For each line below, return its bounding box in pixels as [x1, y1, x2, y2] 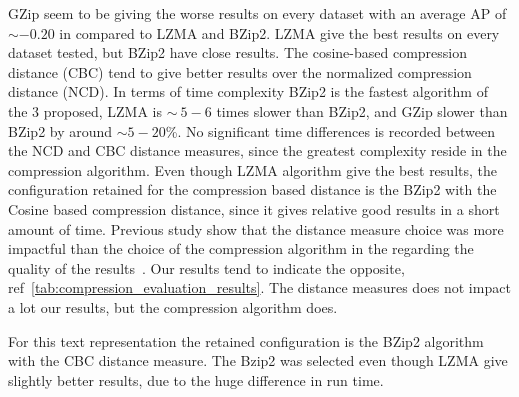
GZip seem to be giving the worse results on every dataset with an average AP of [8, 3, 507, 23]
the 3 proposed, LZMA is [8, 100, 162, 121]
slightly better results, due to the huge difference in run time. [8, 369, 384, 390]
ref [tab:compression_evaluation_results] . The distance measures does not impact [8, 277, 511, 298]
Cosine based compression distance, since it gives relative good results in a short [8, 198, 500, 219]
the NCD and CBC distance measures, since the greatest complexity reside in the [8, 140, 507, 161]
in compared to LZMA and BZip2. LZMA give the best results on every [59, 22, 500, 43]
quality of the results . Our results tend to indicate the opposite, [8, 257, 405, 278]
